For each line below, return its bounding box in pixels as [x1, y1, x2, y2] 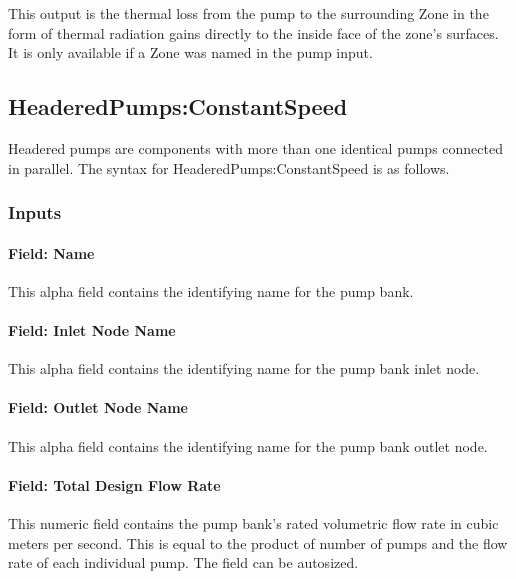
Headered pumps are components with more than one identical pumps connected [8, 137, 503, 158]
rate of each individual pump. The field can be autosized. [8, 552, 359, 573]
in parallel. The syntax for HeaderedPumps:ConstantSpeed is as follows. [8, 157, 450, 178]
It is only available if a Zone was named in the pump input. [8, 42, 373, 63]
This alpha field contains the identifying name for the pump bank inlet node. [8, 358, 480, 379]
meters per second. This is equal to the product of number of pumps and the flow [8, 532, 508, 553]
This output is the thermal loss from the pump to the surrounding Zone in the [8, 3, 489, 23]
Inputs [8, 200, 62, 225]
